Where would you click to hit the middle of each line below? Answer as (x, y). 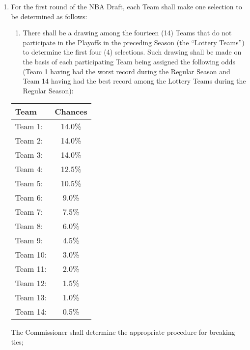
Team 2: (29, 141)
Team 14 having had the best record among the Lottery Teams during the (134, 81)
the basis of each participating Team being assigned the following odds (129, 61)
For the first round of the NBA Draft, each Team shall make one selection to (126, 6)
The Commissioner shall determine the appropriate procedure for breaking (123, 332)
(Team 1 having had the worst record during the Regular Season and (126, 71)
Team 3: (29, 155)
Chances (71, 112)
